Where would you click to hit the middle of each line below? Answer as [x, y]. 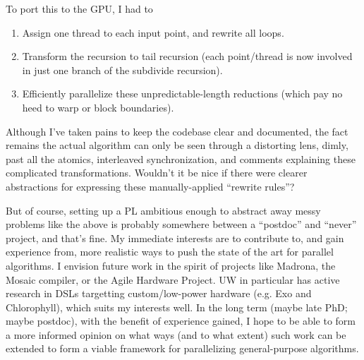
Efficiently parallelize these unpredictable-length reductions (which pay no [182, 94]
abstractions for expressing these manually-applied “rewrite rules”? [150, 186]
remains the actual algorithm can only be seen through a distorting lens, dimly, [177, 145]
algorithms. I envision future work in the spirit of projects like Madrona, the [171, 265]
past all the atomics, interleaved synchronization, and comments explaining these [181, 158]
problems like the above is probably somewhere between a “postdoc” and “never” [181, 224]
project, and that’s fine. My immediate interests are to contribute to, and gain [175, 238]
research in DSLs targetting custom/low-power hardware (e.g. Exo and [159, 293]
